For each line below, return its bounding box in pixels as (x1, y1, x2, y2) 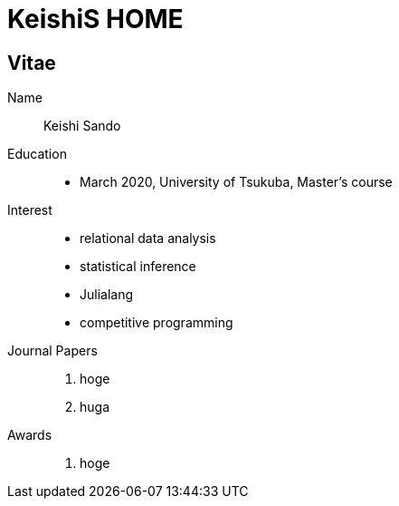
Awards (7, 427, 52, 443)
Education (7, 146, 67, 162)
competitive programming (80, 315, 233, 331)
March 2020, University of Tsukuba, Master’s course (80, 174, 393, 190)
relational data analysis (80, 230, 216, 247)
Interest (7, 202, 52, 219)
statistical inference (80, 258, 196, 275)
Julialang (80, 287, 134, 303)
